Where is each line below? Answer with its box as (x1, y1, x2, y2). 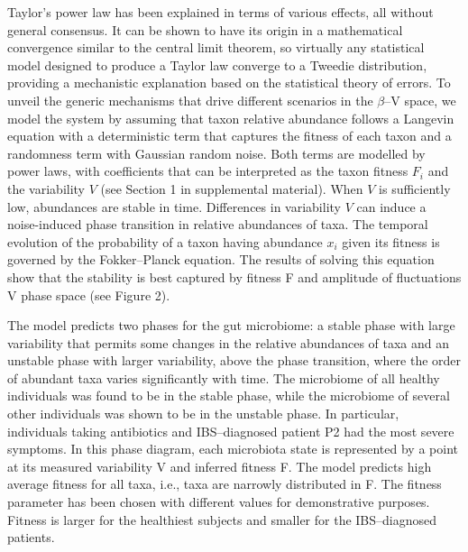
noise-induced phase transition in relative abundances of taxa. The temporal (7, 215, 428, 234)
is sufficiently (379, 179, 451, 198)
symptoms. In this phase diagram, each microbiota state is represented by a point (7, 439, 458, 458)
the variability (7, 179, 86, 198)
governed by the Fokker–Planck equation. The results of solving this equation (7, 250, 435, 269)
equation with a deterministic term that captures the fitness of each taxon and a (7, 126, 452, 145)
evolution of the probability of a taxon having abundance (7, 232, 323, 251)
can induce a (356, 197, 427, 216)
